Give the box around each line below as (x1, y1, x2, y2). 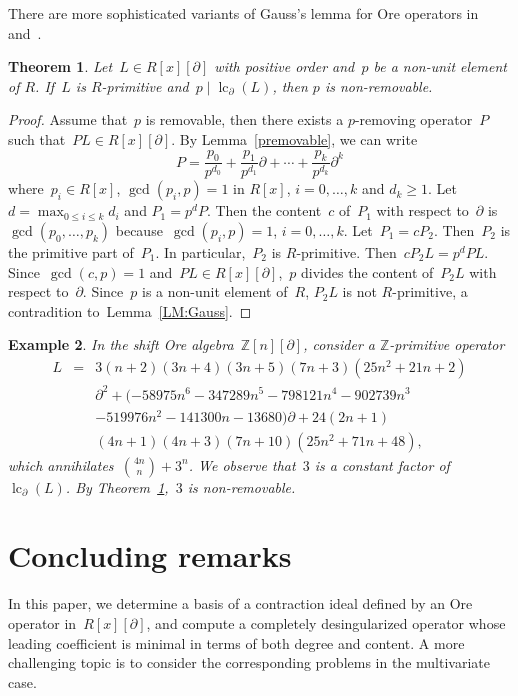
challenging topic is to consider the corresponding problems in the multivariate (8, 652, 490, 673)
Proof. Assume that (8, 109, 128, 130)
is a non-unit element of (141, 281, 288, 302)
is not (342, 281, 377, 302)
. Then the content (206, 200, 322, 221)
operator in (8, 612, 77, 633)
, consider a (303, 334, 375, 355)
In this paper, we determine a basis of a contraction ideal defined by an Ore (8, 593, 473, 614)
